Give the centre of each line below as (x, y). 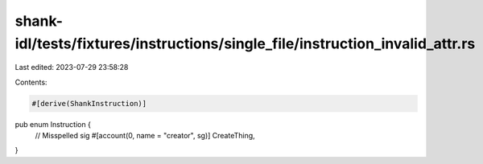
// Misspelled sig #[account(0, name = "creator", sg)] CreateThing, (145, 136)
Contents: (31, 82)
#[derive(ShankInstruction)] (89, 103)
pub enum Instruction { (53, 124)
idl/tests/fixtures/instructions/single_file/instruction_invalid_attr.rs (245, 43)
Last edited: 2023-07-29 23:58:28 (72, 68)
